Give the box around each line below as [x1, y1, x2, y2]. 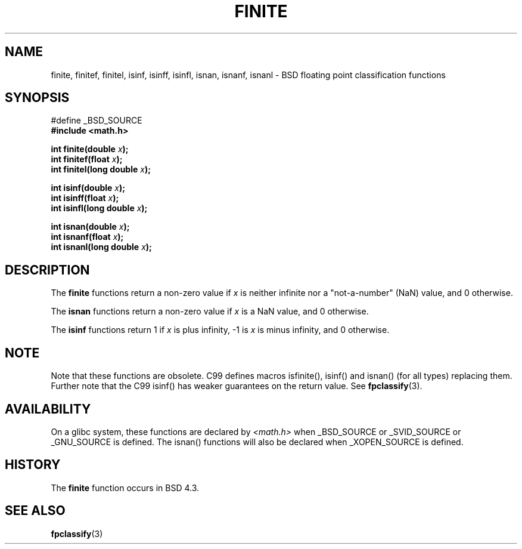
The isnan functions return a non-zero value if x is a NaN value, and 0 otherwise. [51, 306, 369, 317]
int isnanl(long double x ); [51, 242, 152, 252]
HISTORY [5, 457, 61, 473]
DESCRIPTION [5, 262, 90, 277]
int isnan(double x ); [51, 221, 130, 232]
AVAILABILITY [5, 401, 91, 417]
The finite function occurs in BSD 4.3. [51, 482, 200, 493]
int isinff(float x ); [51, 193, 119, 203]
